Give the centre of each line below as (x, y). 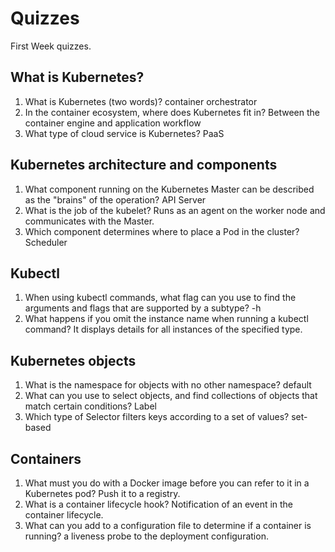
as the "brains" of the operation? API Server (115, 199)
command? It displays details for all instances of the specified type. (163, 329)
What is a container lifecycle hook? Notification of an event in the (159, 504)
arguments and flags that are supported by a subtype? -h (143, 308)
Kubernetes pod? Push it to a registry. (102, 493)
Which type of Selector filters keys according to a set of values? (157, 417)
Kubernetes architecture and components (144, 165)
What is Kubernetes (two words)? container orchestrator (141, 101)
